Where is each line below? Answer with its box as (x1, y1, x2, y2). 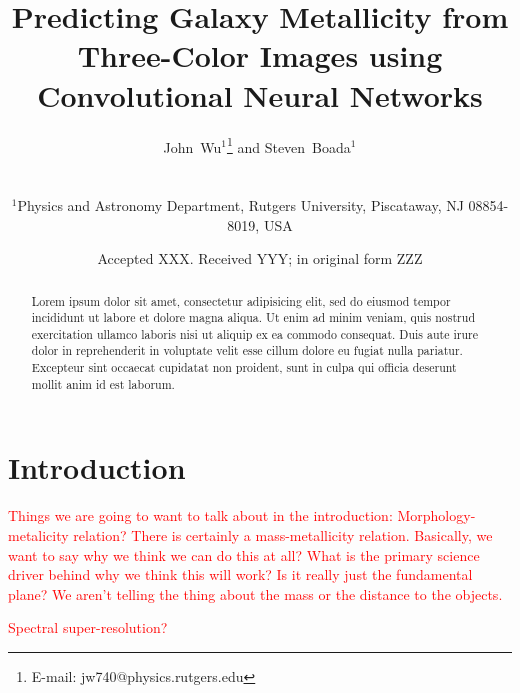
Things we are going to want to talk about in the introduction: (8, 505, 393, 526)
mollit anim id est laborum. (31, 375, 175, 392)
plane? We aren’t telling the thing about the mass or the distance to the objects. (8, 583, 503, 604)
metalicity (8, 524, 69, 545)
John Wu (163, 136, 222, 157)
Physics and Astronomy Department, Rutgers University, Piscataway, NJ (17, 194, 464, 215)
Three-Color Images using (77, 35, 443, 76)
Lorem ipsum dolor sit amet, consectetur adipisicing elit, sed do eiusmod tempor (31, 292, 451, 309)
